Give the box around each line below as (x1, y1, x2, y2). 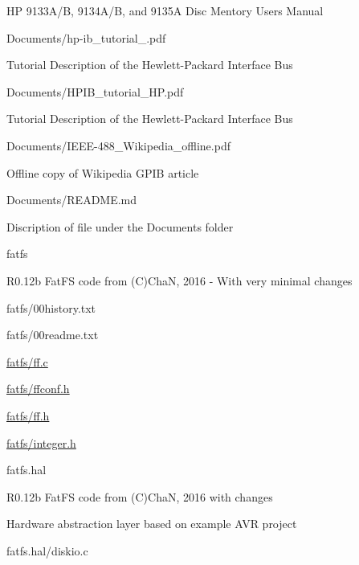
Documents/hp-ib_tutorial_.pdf (6, 29, 166, 46)
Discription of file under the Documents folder (6, 218, 234, 235)
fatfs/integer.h (6, 434, 76, 451)
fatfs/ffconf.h (6, 380, 70, 397)
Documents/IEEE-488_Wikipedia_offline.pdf (6, 137, 230, 154)
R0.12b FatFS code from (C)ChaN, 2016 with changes (6, 488, 273, 505)
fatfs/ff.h (6, 407, 50, 424)
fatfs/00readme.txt (6, 326, 99, 343)
